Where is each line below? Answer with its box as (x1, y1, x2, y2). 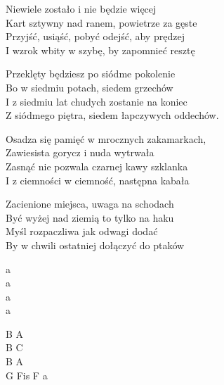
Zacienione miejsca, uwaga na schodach (6, 196, 174, 211)
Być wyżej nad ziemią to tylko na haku (6, 210, 174, 225)
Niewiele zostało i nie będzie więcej (6, 1, 157, 15)
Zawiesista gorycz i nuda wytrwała (6, 145, 154, 160)
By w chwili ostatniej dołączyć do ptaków (6, 237, 185, 252)
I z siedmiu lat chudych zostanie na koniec (6, 94, 187, 108)
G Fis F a (6, 367, 48, 382)
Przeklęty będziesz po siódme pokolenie (6, 66, 176, 81)
